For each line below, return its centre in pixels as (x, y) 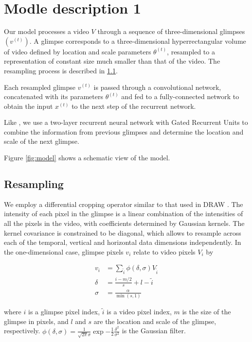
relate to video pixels (164, 251)
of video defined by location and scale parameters (78, 51)
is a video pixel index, (139, 312)
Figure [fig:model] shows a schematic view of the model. (87, 158)
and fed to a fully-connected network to (180, 96)
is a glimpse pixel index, (64, 312)
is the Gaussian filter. (154, 331)
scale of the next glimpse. (42, 141)
